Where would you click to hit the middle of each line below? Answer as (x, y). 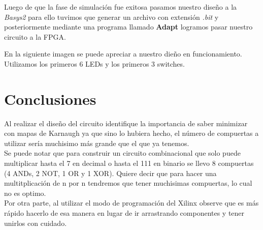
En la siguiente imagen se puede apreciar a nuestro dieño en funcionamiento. (123, 54)
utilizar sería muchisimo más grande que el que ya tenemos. (97, 143)
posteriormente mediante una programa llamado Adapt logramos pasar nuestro (128, 27)
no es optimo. (25, 193)
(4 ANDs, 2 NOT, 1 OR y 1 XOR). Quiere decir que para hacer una (110, 173)
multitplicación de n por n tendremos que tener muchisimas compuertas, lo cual (128, 183)
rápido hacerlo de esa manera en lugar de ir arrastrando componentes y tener (124, 213)
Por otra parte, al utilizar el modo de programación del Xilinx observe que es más (131, 203)
